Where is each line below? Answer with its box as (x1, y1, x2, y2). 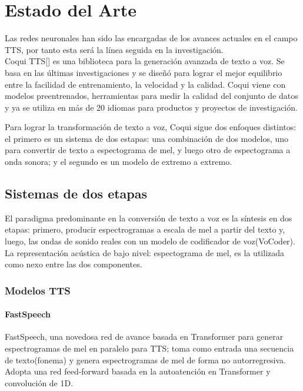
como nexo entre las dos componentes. (5, 258, 142, 270)
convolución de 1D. (5, 376, 74, 389)
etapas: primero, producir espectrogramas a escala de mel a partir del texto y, (5, 223, 285, 236)
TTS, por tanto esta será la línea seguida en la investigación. (5, 43, 224, 55)
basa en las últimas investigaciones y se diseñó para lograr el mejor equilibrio (5, 66, 282, 78)
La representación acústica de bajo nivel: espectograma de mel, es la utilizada (5, 246, 285, 259)
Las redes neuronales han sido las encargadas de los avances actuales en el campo (5, 32, 298, 44)
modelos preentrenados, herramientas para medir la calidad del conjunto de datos (5, 90, 298, 102)
